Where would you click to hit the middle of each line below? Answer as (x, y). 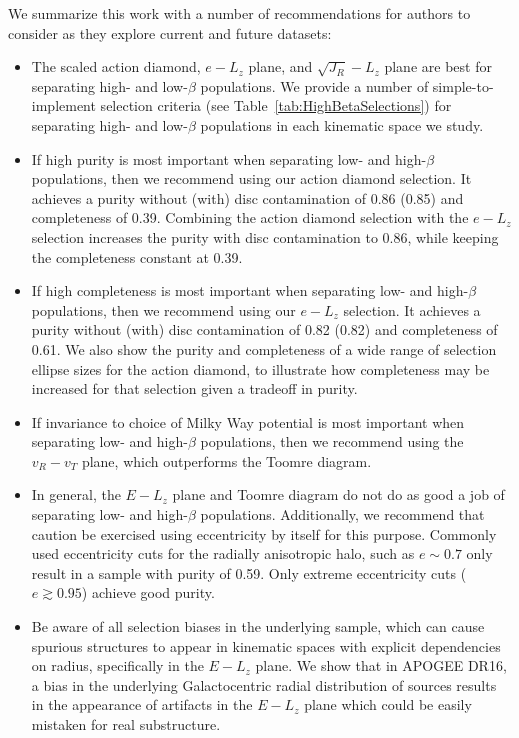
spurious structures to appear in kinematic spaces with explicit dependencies (266, 645)
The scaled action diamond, (116, 66)
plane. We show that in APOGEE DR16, (381, 665)
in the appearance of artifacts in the (142, 704)
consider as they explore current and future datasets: (170, 32)
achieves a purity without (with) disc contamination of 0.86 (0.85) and (247, 197)
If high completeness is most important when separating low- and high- (250, 290)
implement (63, 105)
